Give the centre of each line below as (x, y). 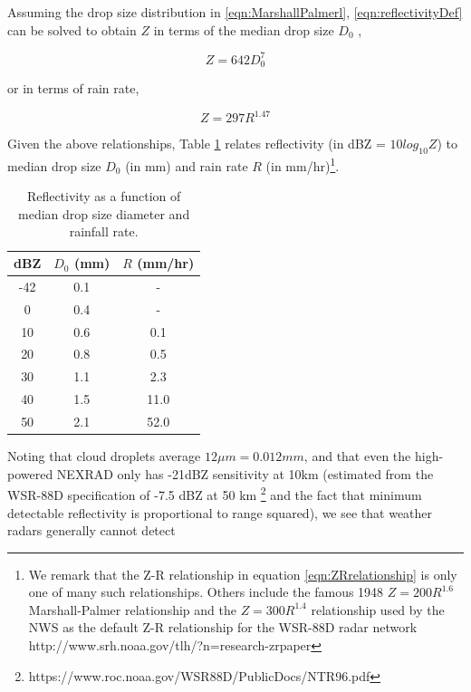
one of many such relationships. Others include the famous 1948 (206, 592)
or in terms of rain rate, (73, 88)
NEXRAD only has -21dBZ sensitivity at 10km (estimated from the (245, 473)
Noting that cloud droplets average (104, 456)
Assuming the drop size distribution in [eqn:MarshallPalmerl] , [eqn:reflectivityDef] (235, 12)
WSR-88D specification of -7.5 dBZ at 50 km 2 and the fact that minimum (215, 493)
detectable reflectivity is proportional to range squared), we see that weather (220, 512)
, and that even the (357, 456)
